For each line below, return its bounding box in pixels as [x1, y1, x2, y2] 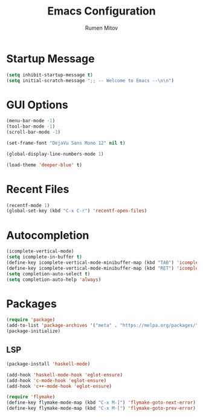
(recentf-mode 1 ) [6, 202, 50, 208]
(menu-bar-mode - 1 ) [6, 118, 56, 124]
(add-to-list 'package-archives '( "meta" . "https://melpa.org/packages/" [6, 323, 199, 329]
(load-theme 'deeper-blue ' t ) [6, 162, 83, 168]
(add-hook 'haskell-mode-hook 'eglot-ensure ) [6, 372, 123, 378]
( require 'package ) [6, 317, 56, 323]
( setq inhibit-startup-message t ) [6, 71, 94, 78]
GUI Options [6, 98, 68, 111]
